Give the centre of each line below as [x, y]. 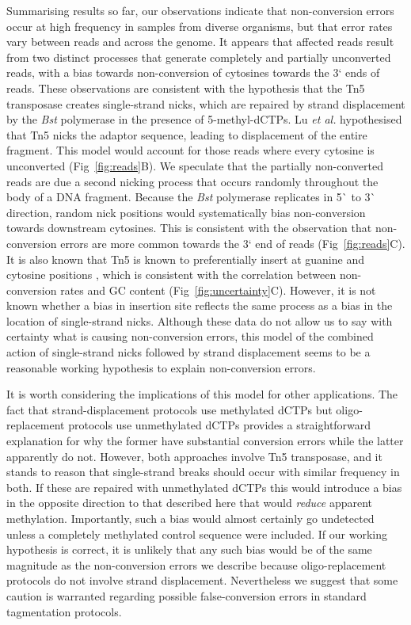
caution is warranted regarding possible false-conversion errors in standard [186, 595]
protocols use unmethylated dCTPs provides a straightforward [220, 425]
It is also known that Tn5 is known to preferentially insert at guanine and [185, 259]
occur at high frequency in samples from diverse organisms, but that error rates [200, 26]
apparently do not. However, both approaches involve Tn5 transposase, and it [194, 456]
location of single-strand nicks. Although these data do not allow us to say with [200, 320]
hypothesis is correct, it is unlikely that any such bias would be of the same [189, 549]
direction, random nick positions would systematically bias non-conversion [186, 212]
